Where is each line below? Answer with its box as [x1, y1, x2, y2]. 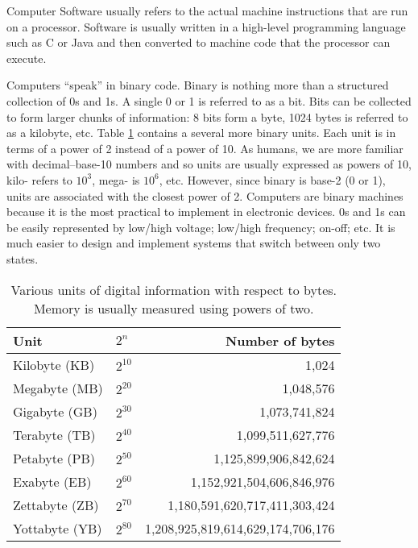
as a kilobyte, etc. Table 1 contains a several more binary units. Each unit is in [6, 124, 396, 141]
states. [6, 250, 39, 267]
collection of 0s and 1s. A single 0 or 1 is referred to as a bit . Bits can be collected [6, 92, 412, 109]
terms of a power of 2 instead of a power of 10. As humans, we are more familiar [6, 139, 404, 156]
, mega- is [92, 171, 140, 188]
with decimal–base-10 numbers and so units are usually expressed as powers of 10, [6, 156, 412, 172]
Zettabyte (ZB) [13, 495, 99, 514]
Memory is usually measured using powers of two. [33, 298, 314, 318]
